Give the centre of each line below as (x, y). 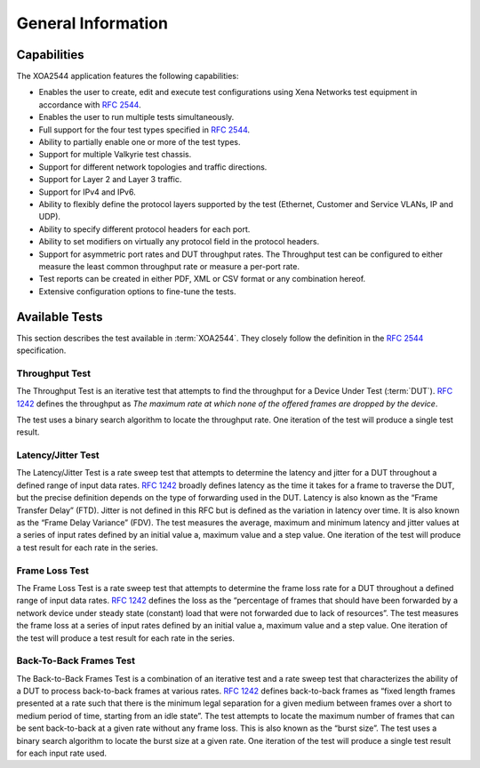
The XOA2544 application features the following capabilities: (128, 76)
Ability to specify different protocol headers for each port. (144, 229)
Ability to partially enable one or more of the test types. (140, 142)
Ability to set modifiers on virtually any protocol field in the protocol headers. (179, 242)
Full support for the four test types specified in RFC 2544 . (144, 130)
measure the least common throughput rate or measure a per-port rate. (169, 266)
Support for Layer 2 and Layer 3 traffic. (110, 180)
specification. (41, 350)
